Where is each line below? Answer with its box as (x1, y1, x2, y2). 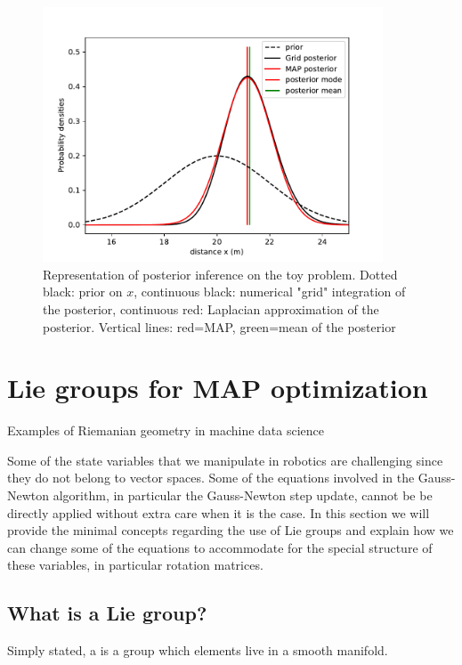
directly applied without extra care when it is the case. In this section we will (7, 503, 430, 522)
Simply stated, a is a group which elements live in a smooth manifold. (7, 641, 388, 660)
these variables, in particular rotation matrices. (7, 556, 263, 574)
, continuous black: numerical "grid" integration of (134, 282, 406, 301)
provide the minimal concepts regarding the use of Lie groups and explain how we (7, 521, 454, 539)
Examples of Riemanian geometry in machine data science (7, 421, 324, 440)
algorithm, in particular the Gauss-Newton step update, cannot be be (53, 486, 433, 505)
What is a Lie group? (7, 599, 207, 627)
